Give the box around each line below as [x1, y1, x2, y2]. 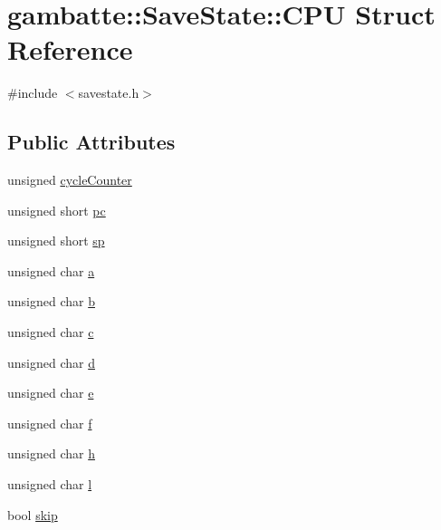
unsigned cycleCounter [7, 170, 132, 189]
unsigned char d [7, 352, 95, 371]
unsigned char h [7, 444, 95, 463]
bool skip [7, 505, 58, 524]
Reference [7, 31, 133, 68]
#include [7, 83, 58, 102]
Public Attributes [7, 128, 176, 156]
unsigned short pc [7, 200, 106, 219]
